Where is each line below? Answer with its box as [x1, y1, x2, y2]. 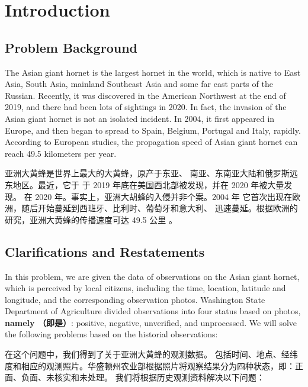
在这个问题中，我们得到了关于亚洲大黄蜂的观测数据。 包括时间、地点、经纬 [5, 348, 298, 360]
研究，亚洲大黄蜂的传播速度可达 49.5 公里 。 [5, 213, 177, 225]
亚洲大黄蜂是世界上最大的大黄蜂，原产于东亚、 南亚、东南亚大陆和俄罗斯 [5, 167, 290, 179]
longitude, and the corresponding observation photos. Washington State [5, 293, 265, 305]
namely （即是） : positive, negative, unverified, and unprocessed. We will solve [5, 316, 297, 328]
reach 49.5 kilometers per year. [5, 147, 117, 159]
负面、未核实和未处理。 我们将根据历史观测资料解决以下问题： [21, 371, 265, 383]
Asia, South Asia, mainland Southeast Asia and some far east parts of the [5, 78, 273, 90]
